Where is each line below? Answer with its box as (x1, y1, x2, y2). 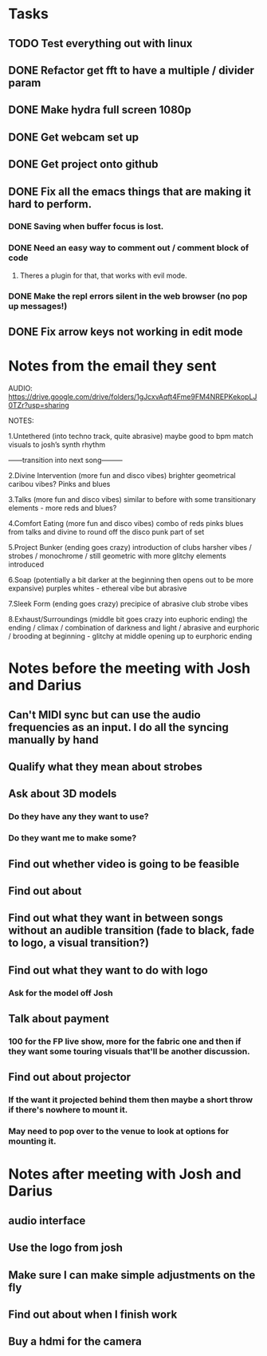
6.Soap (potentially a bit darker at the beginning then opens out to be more (8, 575, 253, 584)
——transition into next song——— (8, 456, 123, 465)
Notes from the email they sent (8, 357, 217, 375)
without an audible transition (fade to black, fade (8, 923, 255, 938)
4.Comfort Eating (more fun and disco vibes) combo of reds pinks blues (8, 519, 244, 528)
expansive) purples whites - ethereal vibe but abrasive (8, 583, 187, 593)
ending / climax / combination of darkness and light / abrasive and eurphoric (8, 623, 260, 632)
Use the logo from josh (8, 1241, 124, 1255)
